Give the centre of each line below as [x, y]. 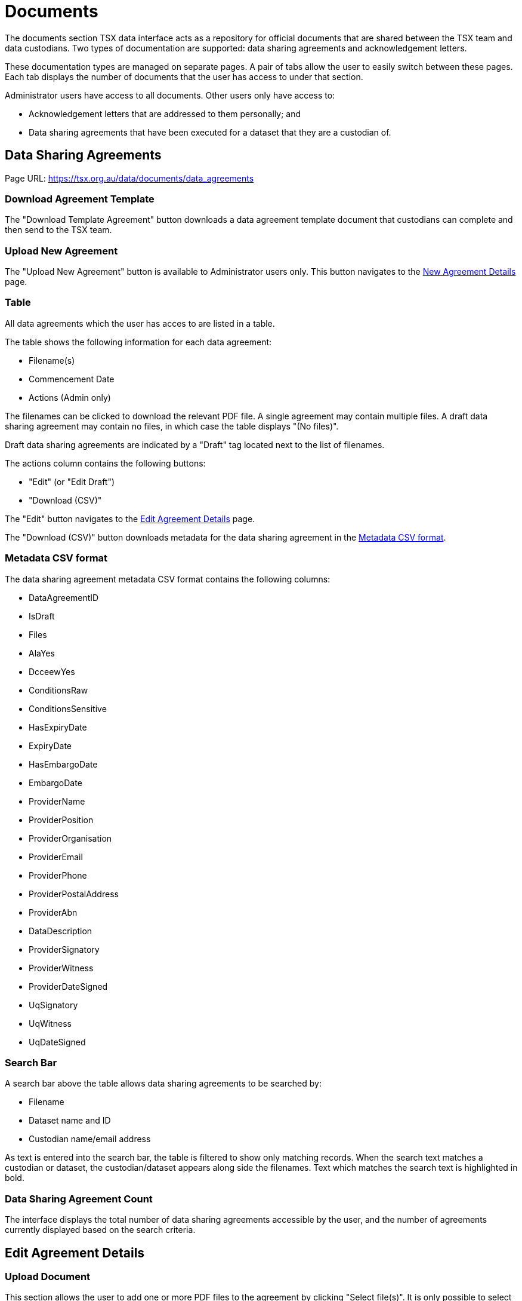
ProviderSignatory [64, 949]
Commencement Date [72, 379]
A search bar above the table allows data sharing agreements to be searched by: [163, 1084]
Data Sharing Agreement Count [79, 1199]
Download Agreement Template [80, 199]
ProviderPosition [61, 820]
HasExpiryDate [58, 727]
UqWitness [50, 1023]
